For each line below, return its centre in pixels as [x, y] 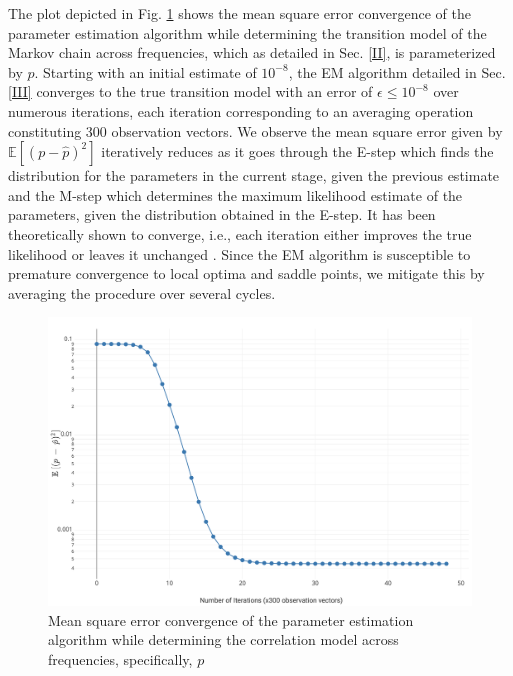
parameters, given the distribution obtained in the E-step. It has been [222, 214]
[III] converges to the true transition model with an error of [190, 91]
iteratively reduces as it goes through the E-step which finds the [297, 151]
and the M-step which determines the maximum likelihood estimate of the [235, 194]
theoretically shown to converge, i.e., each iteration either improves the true [240, 233]
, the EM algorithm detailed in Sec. [397, 71]
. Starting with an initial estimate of [145, 71]
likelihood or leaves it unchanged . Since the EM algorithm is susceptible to [239, 253]
